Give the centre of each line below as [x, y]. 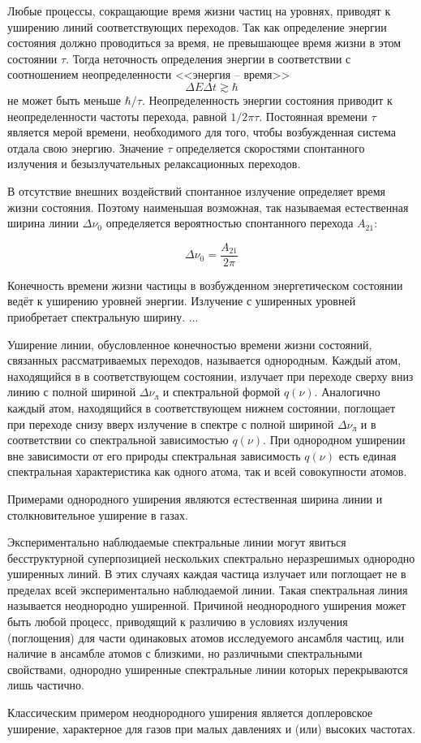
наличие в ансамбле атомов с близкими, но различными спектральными [185, 653]
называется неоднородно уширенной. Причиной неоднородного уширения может [207, 605]
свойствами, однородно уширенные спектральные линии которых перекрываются [208, 669]
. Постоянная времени [313, 116]
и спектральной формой [221, 392]
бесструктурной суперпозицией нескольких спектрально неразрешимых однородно [211, 557]
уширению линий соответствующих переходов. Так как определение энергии [197, 26]
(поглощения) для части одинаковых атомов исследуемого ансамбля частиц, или [206, 637]
